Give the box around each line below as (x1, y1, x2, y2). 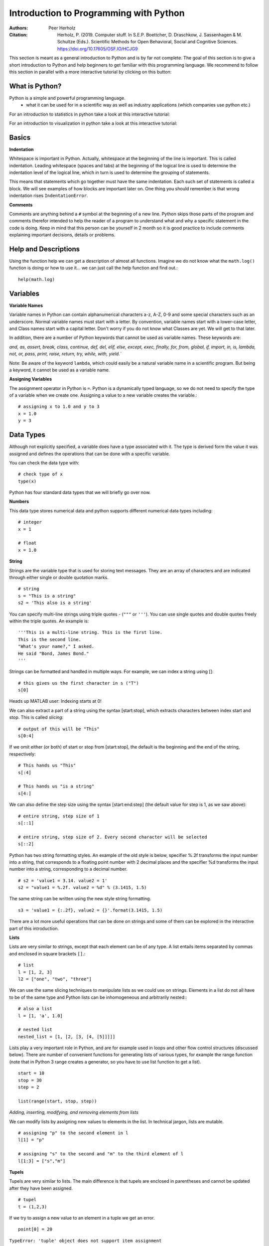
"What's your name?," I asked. (18, 643, 95, 649)
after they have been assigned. (9, 1185, 73, 1191)
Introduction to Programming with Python (9, 7, 185, 18)
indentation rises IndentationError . (9, 192, 88, 199)
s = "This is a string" (18, 593, 76, 599)
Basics (9, 133, 31, 142)
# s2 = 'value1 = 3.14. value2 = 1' (18, 878, 108, 883)
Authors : (9, 25, 28, 31)
